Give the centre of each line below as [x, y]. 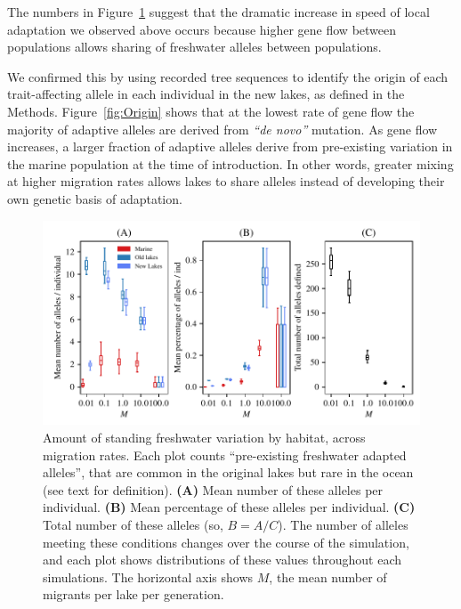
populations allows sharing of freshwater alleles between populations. [194, 47]
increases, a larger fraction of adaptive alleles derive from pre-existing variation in [230, 146]
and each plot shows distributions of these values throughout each [222, 560]
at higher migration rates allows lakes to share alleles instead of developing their [226, 181]
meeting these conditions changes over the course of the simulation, [226, 542]
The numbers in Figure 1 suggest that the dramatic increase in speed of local [218, 12]
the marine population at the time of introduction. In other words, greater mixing [230, 163]
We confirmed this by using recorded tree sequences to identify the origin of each [228, 76]
